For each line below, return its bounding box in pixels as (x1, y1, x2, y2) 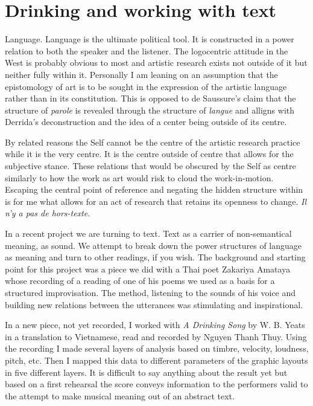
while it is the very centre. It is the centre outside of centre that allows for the (5, 147, 294, 160)
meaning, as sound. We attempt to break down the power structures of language (5, 239, 302, 251)
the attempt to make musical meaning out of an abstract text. (5, 389, 235, 402)
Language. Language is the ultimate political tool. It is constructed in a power (5, 33, 294, 45)
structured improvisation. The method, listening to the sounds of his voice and (5, 286, 296, 298)
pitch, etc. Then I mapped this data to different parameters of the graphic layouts (5, 353, 308, 366)
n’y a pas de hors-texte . (5, 207, 90, 219)
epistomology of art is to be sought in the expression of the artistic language (5, 80, 287, 92)
